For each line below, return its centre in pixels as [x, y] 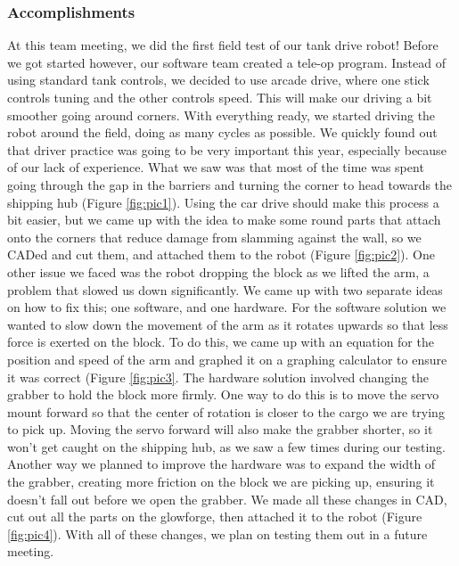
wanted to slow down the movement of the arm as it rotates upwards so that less [228, 324]
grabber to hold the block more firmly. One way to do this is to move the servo [223, 394]
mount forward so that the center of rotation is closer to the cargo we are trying [226, 411]
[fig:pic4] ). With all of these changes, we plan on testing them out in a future [217, 533]
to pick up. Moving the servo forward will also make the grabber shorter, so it [220, 429]
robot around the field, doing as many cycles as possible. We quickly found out [222, 132]
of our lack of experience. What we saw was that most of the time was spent [216, 167]
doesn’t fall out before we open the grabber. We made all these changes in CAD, [227, 499]
